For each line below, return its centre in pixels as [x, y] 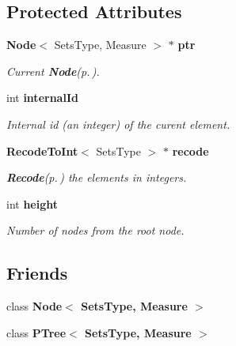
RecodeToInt [42, 150]
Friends [37, 273]
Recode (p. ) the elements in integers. [97, 177]
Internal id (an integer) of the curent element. [118, 124]
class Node [34, 306]
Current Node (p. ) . [53, 71]
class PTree [36, 332]
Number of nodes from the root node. [95, 230]
